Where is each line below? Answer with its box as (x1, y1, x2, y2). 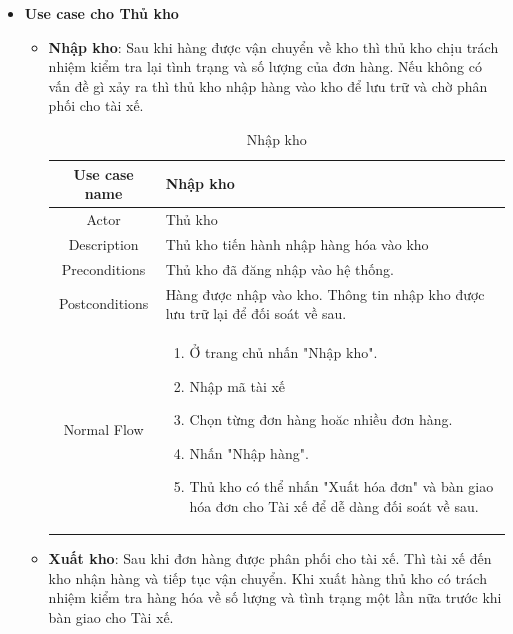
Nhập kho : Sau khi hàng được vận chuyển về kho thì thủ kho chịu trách (48, 36, 499, 57)
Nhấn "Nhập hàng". (189, 442, 309, 463)
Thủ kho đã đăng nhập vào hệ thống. (165, 258, 394, 279)
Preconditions (61, 258, 146, 279)
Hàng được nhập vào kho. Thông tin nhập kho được (165, 283, 485, 304)
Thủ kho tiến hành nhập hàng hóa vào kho (165, 233, 429, 254)
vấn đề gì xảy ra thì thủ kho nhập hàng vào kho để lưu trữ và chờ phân (48, 75, 488, 96)
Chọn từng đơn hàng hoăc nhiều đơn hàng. (189, 409, 453, 430)
